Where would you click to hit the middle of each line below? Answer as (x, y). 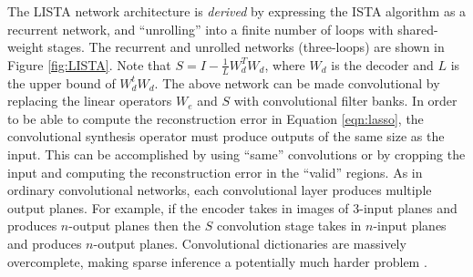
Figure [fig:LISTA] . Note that (89, 64)
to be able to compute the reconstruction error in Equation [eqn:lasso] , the (216, 118)
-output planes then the (135, 226)
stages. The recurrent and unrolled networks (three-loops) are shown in (246, 47)
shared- (418, 29)
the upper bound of (62, 82)
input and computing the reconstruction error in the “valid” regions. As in (215, 172)
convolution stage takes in (289, 226)
